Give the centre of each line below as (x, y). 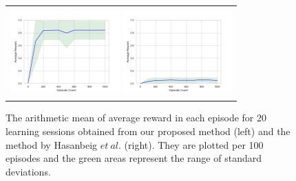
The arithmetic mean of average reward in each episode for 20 (136, 118)
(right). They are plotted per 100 (194, 144)
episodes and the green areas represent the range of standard (134, 158)
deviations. (28, 171)
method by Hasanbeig (52, 144)
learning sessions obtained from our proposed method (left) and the (148, 131)
